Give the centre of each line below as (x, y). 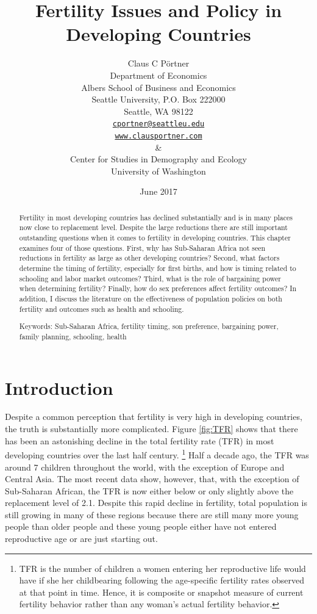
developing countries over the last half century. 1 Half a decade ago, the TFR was (157, 454)
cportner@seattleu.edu (158, 124)
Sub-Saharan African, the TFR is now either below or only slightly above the (149, 490)
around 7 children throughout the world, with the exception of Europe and (145, 467)
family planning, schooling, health (73, 336)
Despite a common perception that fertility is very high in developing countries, (154, 417)
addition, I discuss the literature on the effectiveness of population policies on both (151, 299)
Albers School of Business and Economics (158, 87)
